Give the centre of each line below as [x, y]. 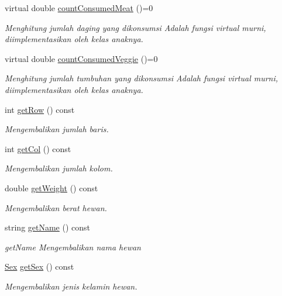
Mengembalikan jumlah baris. [57, 129]
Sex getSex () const [39, 266]
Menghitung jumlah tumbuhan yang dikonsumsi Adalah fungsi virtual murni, [142, 78]
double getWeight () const [51, 187]
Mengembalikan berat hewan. [56, 207]
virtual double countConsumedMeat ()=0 [79, 8]
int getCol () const [38, 148]
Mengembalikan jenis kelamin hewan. [71, 286]
